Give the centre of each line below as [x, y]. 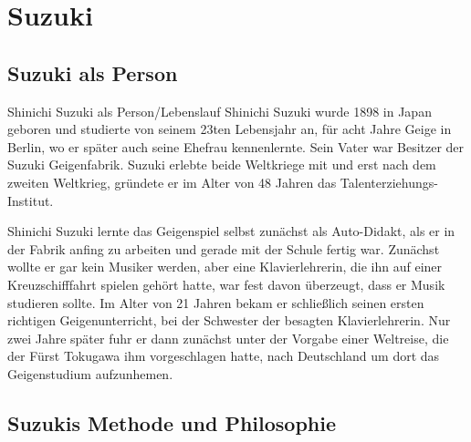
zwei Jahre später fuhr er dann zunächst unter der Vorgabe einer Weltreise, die [228, 338]
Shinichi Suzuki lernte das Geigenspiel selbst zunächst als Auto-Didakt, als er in [231, 231]
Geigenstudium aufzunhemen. [90, 373]
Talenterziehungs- [389, 182]
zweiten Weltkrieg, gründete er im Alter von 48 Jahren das [172, 182]
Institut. [31, 200]
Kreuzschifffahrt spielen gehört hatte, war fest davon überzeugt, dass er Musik [226, 284]
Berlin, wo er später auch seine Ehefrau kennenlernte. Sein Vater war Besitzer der [236, 146]
